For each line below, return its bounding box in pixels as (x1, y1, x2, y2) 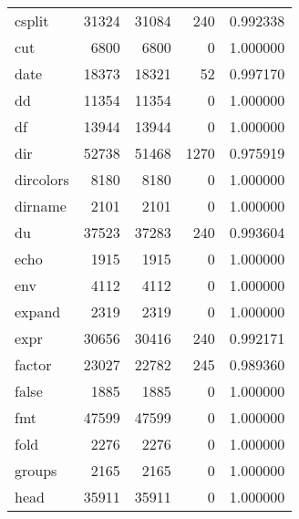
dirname (15, 195, 67, 216)
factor (15, 354, 52, 375)
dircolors (15, 169, 69, 190)
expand (15, 301, 61, 322)
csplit (15, 10, 49, 31)
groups (15, 460, 57, 481)
